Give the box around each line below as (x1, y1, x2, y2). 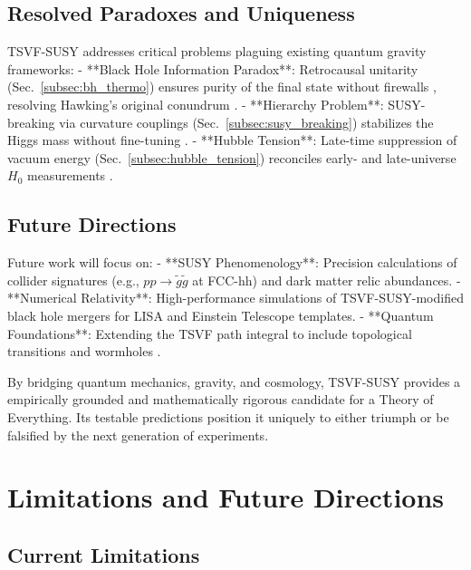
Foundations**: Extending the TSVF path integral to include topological (7, 324, 412, 343)
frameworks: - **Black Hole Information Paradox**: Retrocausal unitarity (7, 59, 418, 78)
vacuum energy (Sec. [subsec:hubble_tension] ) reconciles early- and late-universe (7, 148, 457, 167)
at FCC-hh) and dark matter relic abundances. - (192, 270, 461, 289)
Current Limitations (7, 540, 200, 568)
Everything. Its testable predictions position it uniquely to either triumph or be (7, 407, 449, 426)
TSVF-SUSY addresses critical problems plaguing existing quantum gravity (7, 42, 427, 61)
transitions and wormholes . (7, 342, 161, 361)
